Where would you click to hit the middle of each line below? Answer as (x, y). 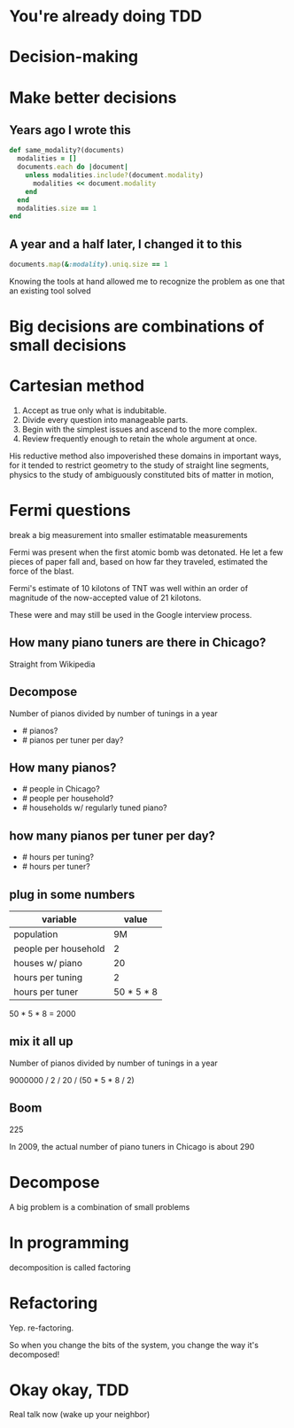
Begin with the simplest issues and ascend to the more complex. (139, 429)
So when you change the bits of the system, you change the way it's (134, 1345)
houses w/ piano (48, 964)
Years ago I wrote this (70, 130)
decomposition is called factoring (70, 1267)
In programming (70, 1242)
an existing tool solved (50, 291)
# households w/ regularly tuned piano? (95, 808)
